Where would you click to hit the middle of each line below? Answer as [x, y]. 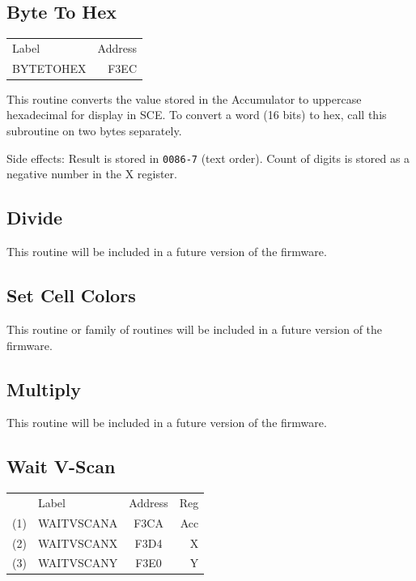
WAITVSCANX [78, 543]
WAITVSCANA [78, 522]
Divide [35, 218]
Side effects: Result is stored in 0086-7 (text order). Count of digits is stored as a [208, 158]
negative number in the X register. [92, 174]
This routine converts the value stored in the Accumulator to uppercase [184, 98]
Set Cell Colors [71, 295]
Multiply [44, 389]
